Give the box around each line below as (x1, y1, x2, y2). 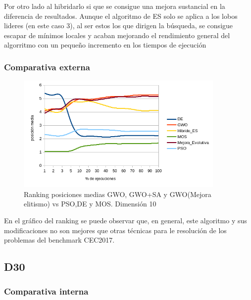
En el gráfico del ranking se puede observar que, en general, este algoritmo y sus (4, 215, 247, 226)
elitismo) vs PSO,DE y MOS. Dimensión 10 (24, 199, 156, 209)
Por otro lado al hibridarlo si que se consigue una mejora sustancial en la (4, 1, 225, 11)
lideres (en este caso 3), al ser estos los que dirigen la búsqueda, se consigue (4, 20, 233, 31)
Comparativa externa (4, 60, 90, 73)
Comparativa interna (4, 285, 89, 297)
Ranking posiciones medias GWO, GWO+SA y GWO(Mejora (24, 189, 211, 199)
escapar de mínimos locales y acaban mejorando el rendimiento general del (4, 30, 230, 40)
